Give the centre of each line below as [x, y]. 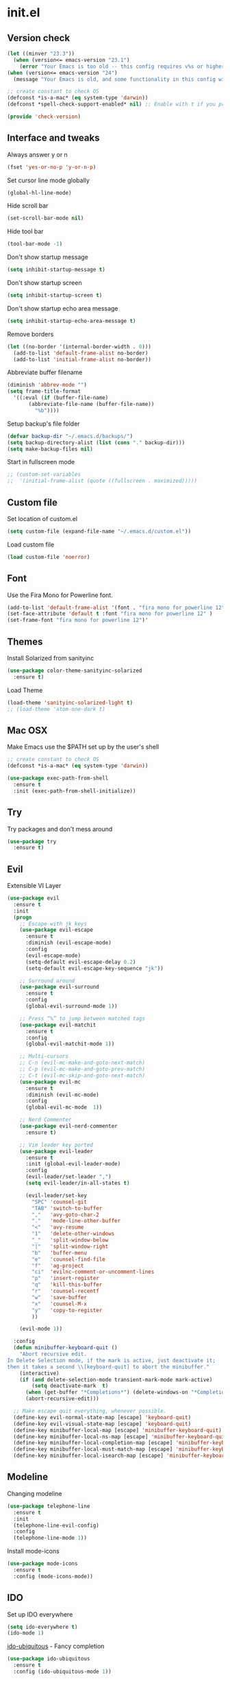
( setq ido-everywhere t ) [42, 1627]
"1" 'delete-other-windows [73, 1234]
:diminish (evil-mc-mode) [62, 1095]
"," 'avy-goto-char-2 [65, 1215]
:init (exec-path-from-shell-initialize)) [75, 791]
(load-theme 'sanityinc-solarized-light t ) [70, 703]
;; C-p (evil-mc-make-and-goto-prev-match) [82, 1069]
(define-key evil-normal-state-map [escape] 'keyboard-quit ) [102, 1417]
